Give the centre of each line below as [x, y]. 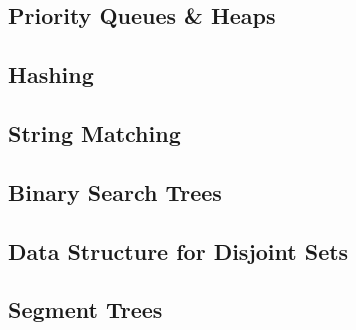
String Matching [94, 132]
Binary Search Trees [115, 191]
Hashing [51, 74]
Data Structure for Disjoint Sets [178, 250]
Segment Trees [85, 309]
